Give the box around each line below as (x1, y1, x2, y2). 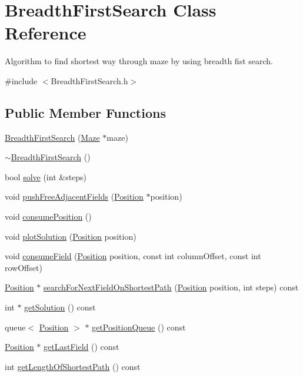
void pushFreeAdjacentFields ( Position (5, 190, 144, 203)
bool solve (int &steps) (5, 170, 87, 183)
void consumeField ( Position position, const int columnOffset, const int (5, 250, 261, 262)
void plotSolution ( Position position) (5, 230, 136, 242)
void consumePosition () (5, 210, 92, 223)
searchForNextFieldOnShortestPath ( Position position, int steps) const (44, 281, 299, 293)
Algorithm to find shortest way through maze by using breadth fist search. (5, 55, 273, 67)
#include (5, 74, 38, 87)
